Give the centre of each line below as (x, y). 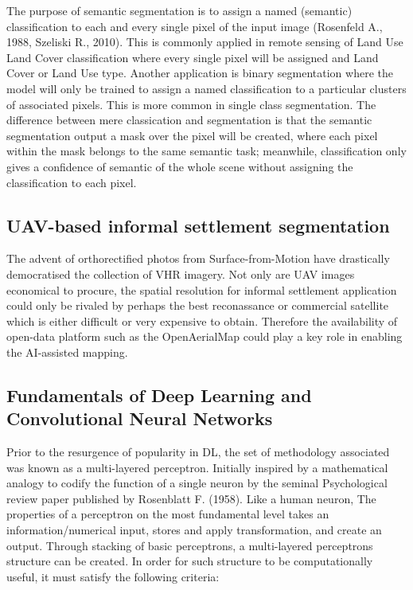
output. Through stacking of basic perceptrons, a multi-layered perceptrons (190, 545)
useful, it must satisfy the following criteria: (113, 576)
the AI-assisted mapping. (67, 352)
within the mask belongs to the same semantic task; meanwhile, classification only (206, 151)
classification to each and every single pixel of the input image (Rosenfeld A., (195, 26)
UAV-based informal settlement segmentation (198, 225)
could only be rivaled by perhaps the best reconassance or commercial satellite (198, 305)
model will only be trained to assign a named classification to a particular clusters (206, 88)
